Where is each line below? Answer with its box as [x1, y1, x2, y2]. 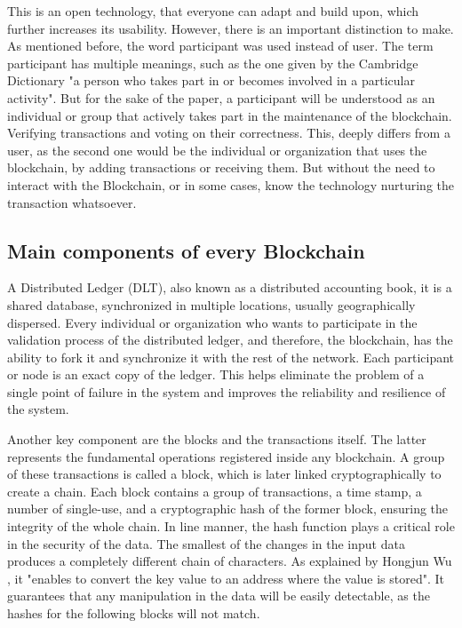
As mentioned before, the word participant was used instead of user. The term [7, 36, 434, 55]
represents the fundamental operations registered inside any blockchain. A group [7, 447, 445, 465]
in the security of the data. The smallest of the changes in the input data [7, 534, 405, 552]
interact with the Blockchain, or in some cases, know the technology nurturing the [7, 175, 455, 194]
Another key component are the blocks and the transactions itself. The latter [7, 430, 426, 449]
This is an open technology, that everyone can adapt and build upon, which [7, 2, 419, 20]
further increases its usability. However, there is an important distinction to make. [7, 19, 454, 37]
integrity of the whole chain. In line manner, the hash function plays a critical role [7, 517, 455, 536]
